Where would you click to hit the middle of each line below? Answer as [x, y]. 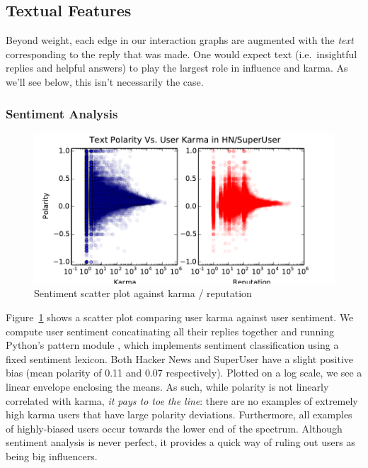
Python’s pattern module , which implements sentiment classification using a [172, 345]
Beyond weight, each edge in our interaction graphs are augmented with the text [180, 40]
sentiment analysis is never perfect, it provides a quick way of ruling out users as [180, 442]
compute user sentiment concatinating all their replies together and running [170, 331]
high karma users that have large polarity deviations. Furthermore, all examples [179, 414]
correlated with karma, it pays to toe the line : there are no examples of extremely [182, 400]
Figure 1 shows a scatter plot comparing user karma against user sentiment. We [180, 317]
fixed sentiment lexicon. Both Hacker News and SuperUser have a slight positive [180, 358]
